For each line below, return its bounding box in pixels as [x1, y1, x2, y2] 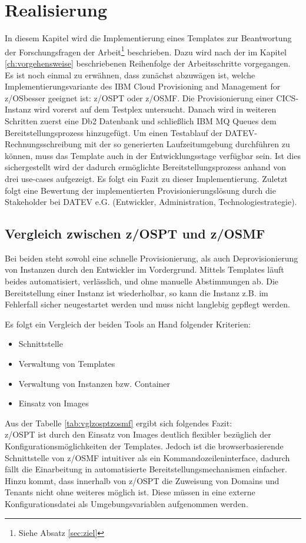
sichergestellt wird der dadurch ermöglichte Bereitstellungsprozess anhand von [5, 161, 287, 173]
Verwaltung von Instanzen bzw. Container [18, 377, 171, 389]
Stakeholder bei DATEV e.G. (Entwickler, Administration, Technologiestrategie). [5, 196, 297, 208]
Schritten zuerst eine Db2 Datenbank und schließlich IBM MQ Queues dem [5, 114, 277, 127]
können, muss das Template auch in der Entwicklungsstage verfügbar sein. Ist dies [5, 149, 301, 161]
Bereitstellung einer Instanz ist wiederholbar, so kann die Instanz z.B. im [5, 286, 268, 299]
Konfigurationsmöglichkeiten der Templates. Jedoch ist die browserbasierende [5, 440, 284, 452]
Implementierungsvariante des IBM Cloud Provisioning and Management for [5, 80, 281, 92]
